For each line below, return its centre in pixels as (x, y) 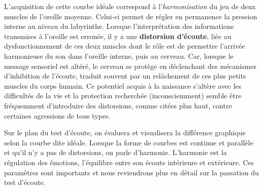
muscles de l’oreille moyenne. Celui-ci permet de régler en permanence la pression (131, 16)
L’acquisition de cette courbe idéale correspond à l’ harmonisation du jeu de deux (130, 6)
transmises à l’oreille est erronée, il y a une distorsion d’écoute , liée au (118, 36)
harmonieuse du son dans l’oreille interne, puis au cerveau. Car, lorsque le (119, 55)
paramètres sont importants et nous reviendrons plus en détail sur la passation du (131, 172)
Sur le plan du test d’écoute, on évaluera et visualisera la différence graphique (125, 133)
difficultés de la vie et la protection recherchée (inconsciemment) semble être (123, 96)
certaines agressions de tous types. (57, 115)
